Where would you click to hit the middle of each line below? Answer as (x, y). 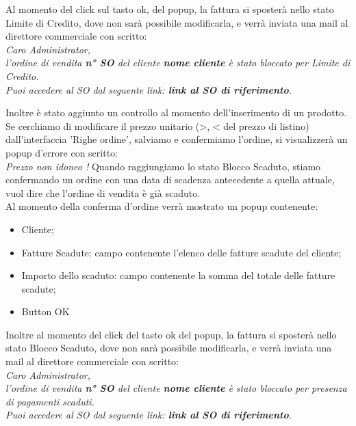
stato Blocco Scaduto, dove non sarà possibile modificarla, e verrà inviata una (169, 348)
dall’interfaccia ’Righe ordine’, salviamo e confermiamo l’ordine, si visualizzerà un (177, 139)
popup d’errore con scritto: (62, 152)
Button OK (46, 311)
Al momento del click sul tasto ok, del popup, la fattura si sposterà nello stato (170, 9)
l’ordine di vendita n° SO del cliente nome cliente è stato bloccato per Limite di (178, 63)
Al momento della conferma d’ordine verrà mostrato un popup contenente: (162, 206)
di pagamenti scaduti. (50, 401)
